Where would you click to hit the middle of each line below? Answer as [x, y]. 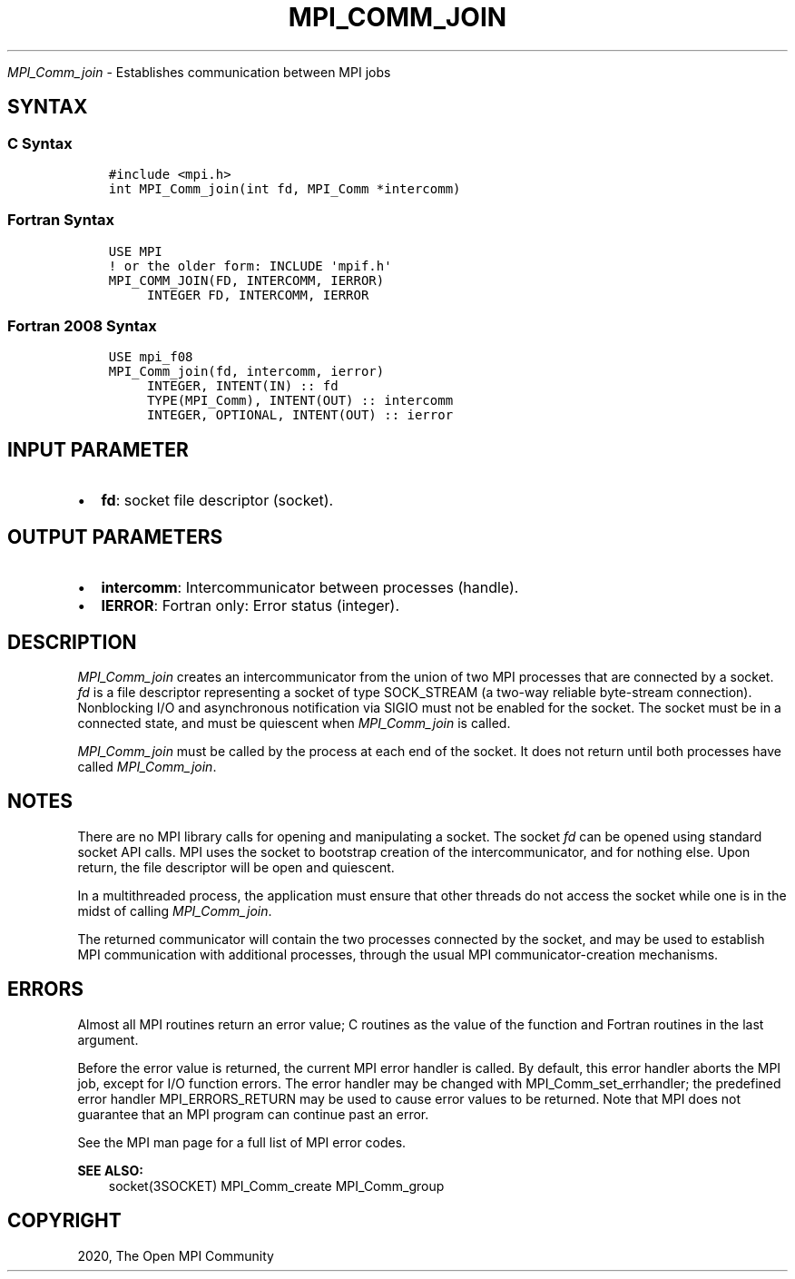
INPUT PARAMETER [98, 449]
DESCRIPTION [72, 642]
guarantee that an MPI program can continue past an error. [253, 1114]
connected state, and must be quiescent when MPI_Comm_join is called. [294, 723]
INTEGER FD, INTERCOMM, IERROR [258, 295]
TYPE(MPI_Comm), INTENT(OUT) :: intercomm [300, 401]
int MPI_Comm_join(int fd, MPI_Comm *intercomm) [285, 188]
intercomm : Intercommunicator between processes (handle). [310, 588]
